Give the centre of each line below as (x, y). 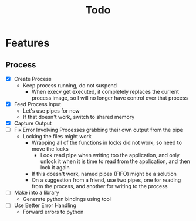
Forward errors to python (53, 212)
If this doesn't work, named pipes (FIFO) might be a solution (104, 174)
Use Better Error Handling (45, 205)
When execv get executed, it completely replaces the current (105, 92)
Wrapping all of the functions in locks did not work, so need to (107, 143)
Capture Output (33, 123)
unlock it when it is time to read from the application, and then (115, 161)
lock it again (55, 168)
